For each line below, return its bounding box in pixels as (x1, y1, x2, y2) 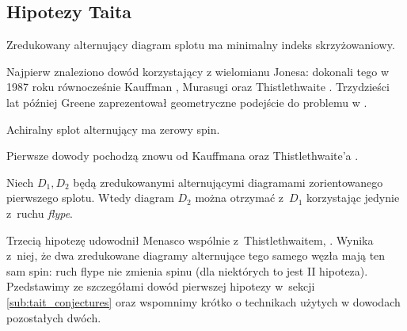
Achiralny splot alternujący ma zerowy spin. (6, 120, 220, 137)
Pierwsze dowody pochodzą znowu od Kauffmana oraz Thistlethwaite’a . (6, 147, 359, 164)
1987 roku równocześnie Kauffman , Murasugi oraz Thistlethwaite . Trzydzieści (6, 78, 390, 95)
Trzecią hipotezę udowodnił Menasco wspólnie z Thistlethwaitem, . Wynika (6, 231, 374, 248)
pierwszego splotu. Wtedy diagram (6, 189, 174, 206)
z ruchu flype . (6, 204, 73, 221)
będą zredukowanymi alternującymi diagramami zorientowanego (73, 173, 383, 190)
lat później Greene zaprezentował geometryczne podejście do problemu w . (6, 93, 367, 110)
